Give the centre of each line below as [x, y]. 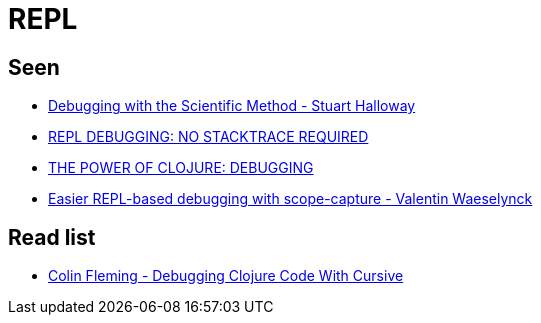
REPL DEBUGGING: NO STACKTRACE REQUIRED [208, 137]
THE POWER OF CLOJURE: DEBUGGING [181, 168]
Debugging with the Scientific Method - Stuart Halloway [232, 106]
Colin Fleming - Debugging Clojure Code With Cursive [226, 276]
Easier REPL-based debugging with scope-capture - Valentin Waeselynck [290, 199]
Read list [52, 237]
